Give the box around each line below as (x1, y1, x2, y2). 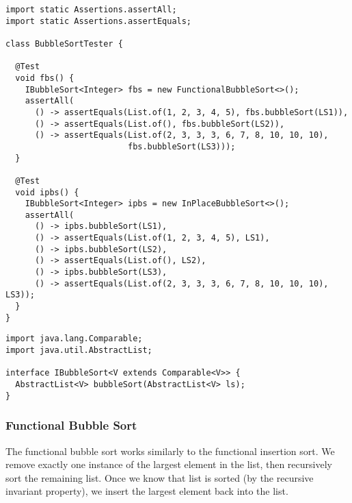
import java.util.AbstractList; (5, 345, 152, 356)
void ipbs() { (15, 187, 79, 197)
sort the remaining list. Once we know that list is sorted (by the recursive (5, 470, 314, 484)
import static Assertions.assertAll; (5, 5, 177, 14)
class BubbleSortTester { (5, 38, 123, 49)
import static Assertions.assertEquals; (5, 16, 192, 26)
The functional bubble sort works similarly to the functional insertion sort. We (5, 443, 335, 458)
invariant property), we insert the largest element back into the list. (5, 484, 288, 498)
